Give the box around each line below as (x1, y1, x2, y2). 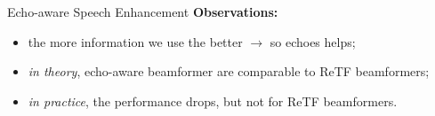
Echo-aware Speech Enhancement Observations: (7, 3, 278, 20)
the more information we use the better (28, 32, 243, 50)
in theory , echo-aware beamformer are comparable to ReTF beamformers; (28, 62, 430, 81)
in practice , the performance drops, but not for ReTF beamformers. (28, 91, 398, 110)
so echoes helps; (270, 32, 356, 50)
